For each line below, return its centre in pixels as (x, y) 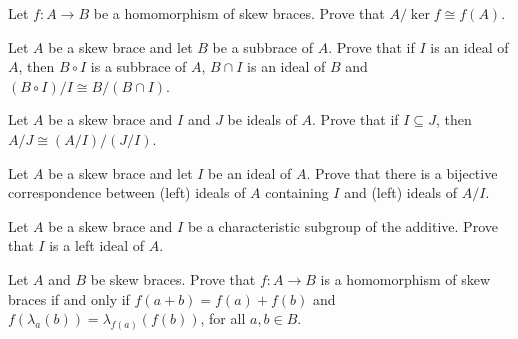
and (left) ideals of (401, 192)
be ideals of (262, 119)
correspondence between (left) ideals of (127, 192)
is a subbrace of (138, 66)
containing (297, 192)
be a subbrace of (263, 46)
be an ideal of (250, 172)
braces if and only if (69, 298)
